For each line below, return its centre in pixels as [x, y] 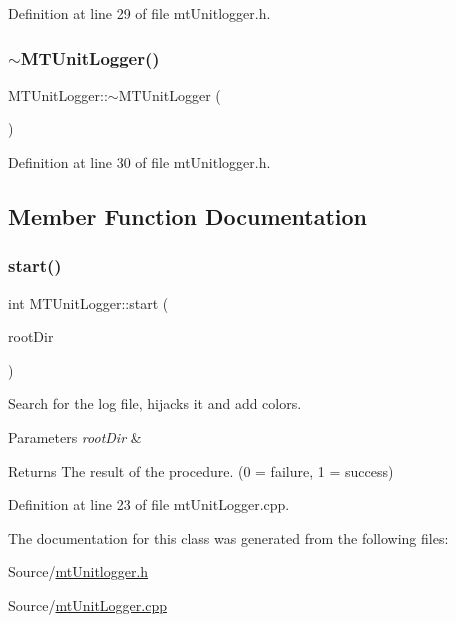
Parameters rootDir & [75, 436]
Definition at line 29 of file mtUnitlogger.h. [139, 13]
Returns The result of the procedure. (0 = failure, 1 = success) [201, 470]
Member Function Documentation [188, 215]
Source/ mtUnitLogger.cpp [87, 604]
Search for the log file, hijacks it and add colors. [155, 403]
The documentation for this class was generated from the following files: [228, 537]
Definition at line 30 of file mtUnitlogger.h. [139, 162]
